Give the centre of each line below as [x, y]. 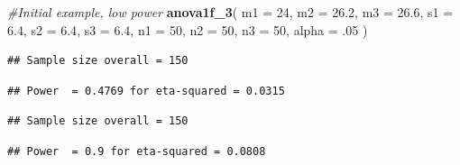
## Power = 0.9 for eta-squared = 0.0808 [137, 151]
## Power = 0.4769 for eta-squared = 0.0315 [146, 91]
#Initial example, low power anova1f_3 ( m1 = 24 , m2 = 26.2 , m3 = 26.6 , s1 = [230, 12]
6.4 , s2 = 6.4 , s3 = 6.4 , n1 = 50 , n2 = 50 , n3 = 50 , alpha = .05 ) [188, 29]
